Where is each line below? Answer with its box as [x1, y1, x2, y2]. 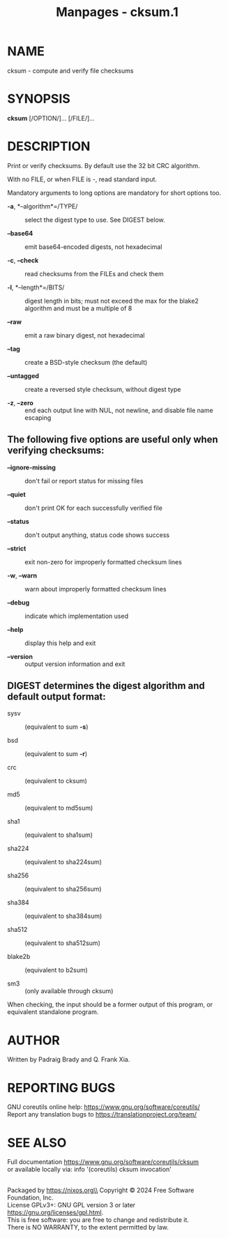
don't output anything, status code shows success [24, 531, 170, 539]
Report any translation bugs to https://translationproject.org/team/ [7, 1110, 197, 1119]
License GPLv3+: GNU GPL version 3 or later [7, 1201, 136, 1209]
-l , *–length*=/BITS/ [7, 283, 65, 292]
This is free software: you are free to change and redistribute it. [7, 1216, 190, 1224]
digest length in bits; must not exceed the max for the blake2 [24, 296, 199, 305]
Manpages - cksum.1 [55, 4, 179, 20]
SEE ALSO [7, 1135, 67, 1151]
